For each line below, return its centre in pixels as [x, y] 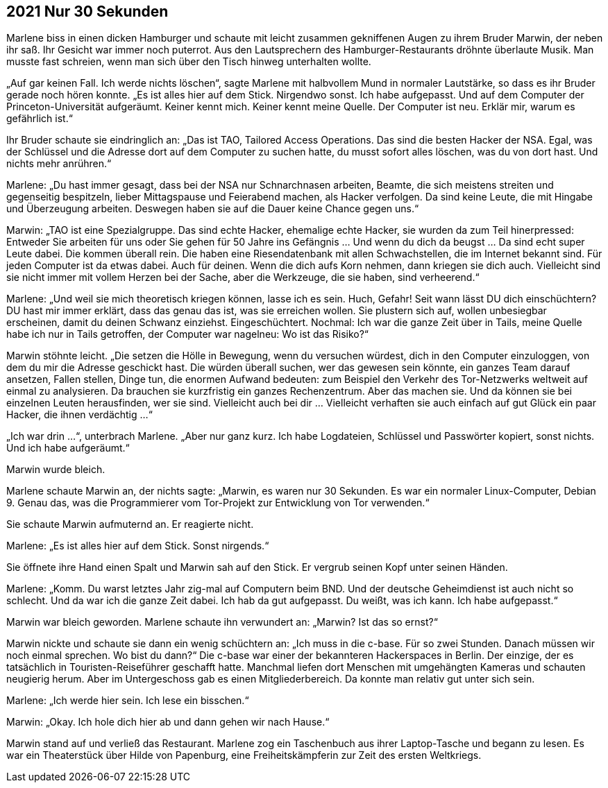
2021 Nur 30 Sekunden [87, 11]
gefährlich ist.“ [40, 119]
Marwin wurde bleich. [56, 470]
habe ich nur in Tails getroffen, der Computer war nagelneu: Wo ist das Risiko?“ [188, 334]
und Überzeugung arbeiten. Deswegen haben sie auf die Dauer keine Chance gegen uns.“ [213, 209]
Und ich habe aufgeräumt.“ [68, 448]
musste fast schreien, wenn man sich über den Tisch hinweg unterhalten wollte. [189, 62]
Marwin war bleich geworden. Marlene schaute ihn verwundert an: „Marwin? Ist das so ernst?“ [222, 622]
